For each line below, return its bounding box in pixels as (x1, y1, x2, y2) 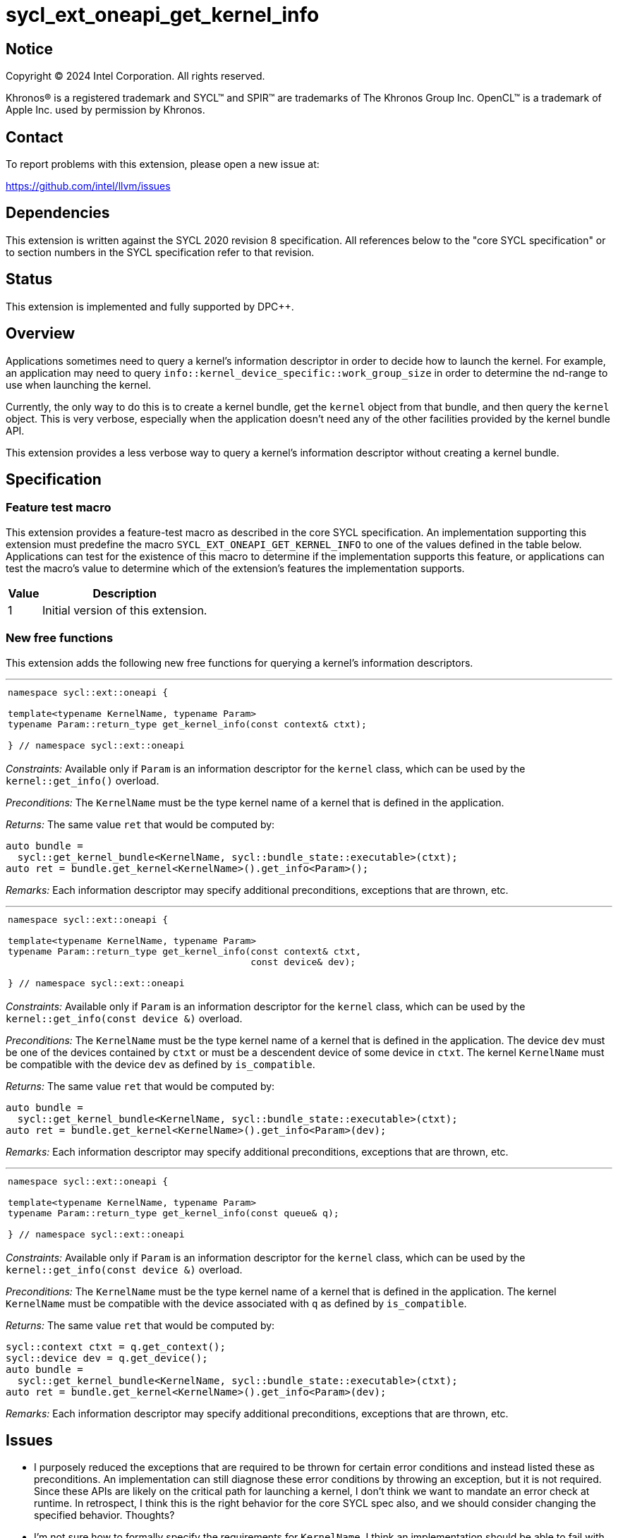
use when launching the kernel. (6, 378, 151, 391)
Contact (6, 128, 63, 146)
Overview (6, 325, 75, 343)
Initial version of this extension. (42, 603, 207, 617)
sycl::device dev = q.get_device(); (6, 1352, 208, 1364)
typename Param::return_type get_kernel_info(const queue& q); (8, 1207, 339, 1218)
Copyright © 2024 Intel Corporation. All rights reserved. (6, 70, 265, 83)
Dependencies (6, 204, 110, 222)
